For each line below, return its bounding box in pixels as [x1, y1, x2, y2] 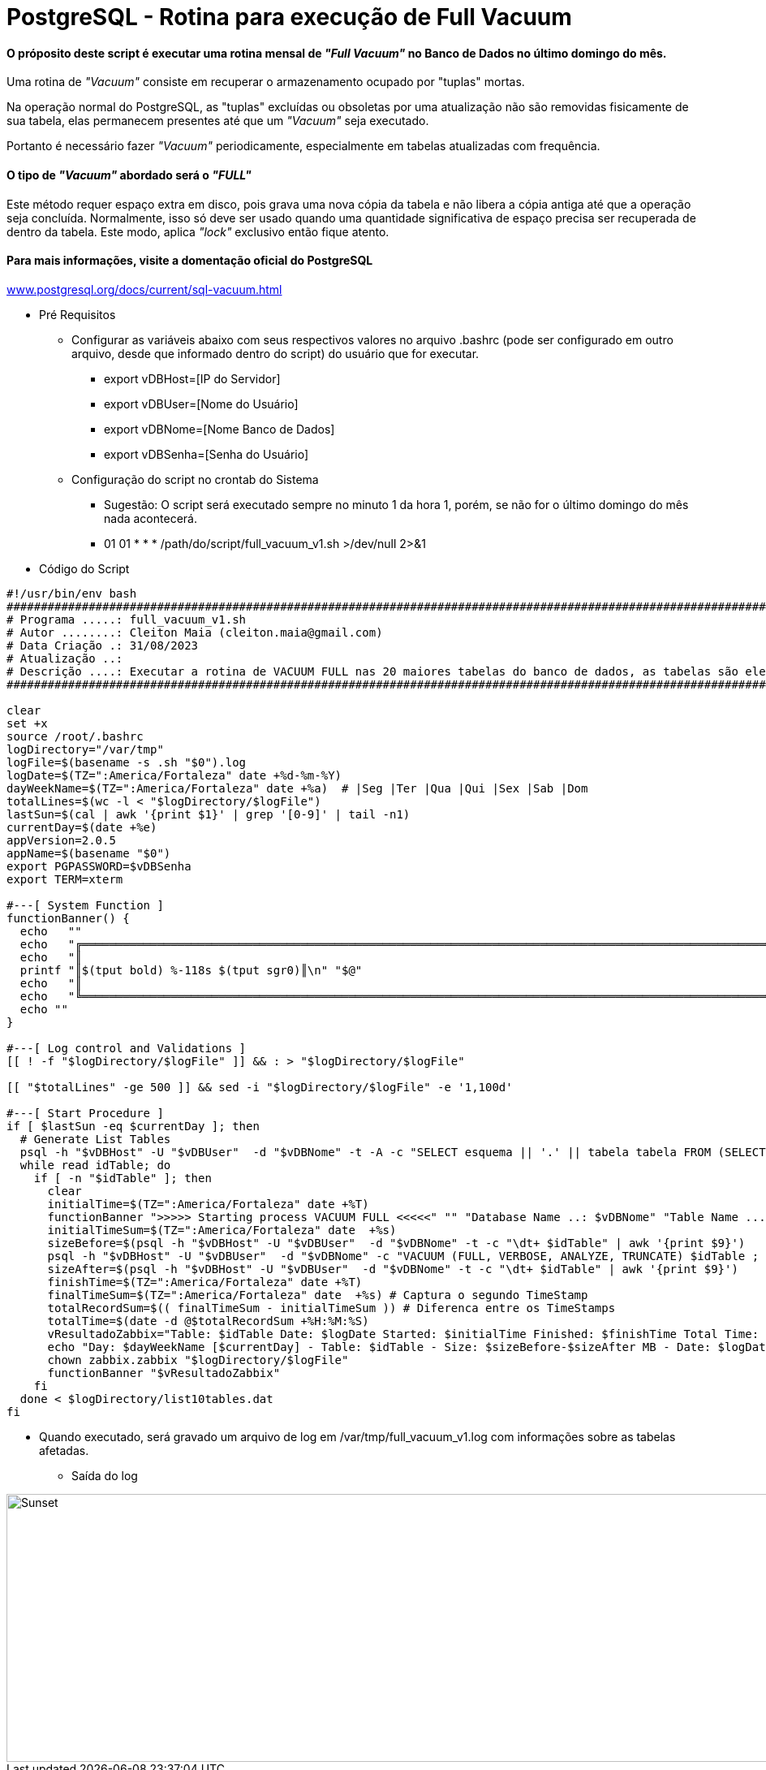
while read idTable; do [19, 1158, 171, 1172]
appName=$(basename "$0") [6, 846, 171, 860]
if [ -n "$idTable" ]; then [33, 1171, 212, 1185]
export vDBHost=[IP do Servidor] [104, 371, 281, 386]
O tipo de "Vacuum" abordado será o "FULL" [6, 167, 252, 182]
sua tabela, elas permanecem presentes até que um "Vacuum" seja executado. [6, 114, 429, 128]
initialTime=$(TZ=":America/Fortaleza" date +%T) [47, 1197, 369, 1211]
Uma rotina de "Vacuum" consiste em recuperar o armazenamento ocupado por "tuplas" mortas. [6, 75, 525, 89]
